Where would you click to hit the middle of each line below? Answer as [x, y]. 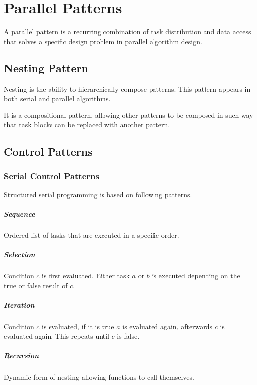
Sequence [20, 214]
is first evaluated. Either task [86, 276]
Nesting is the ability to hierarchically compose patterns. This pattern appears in [127, 88]
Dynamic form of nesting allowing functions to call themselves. [99, 376]
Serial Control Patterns [51, 176]
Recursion [22, 355]
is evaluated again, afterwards [168, 326]
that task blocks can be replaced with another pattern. [87, 125]
